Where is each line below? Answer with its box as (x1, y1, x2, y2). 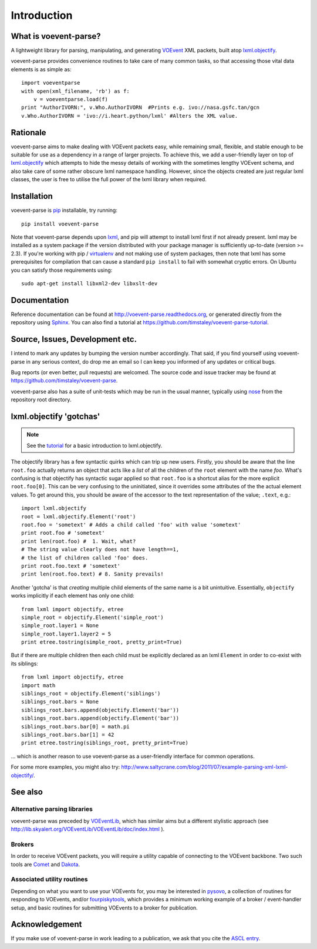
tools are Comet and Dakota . (11, 861, 80, 868)
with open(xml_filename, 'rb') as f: (21, 88, 130, 94)
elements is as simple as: (11, 65, 72, 73)
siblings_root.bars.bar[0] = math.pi (21, 723, 130, 730)
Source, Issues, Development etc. (11, 334, 137, 344)
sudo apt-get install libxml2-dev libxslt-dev (21, 280, 158, 287)
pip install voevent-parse (21, 221, 99, 227)
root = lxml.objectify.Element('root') (21, 513, 136, 520)
